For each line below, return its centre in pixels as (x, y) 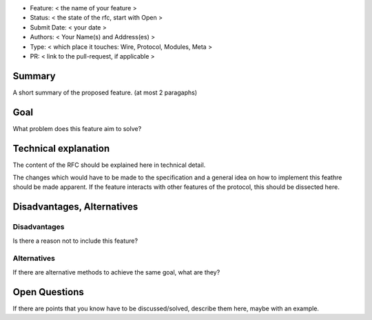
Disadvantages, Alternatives (75, 207)
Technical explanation (61, 148)
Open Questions (48, 292)
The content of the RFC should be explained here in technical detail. (109, 165)
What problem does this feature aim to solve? (77, 128)
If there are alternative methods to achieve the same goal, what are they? (116, 272)
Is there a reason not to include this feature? (75, 241)
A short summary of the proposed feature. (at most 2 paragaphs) (105, 92)
